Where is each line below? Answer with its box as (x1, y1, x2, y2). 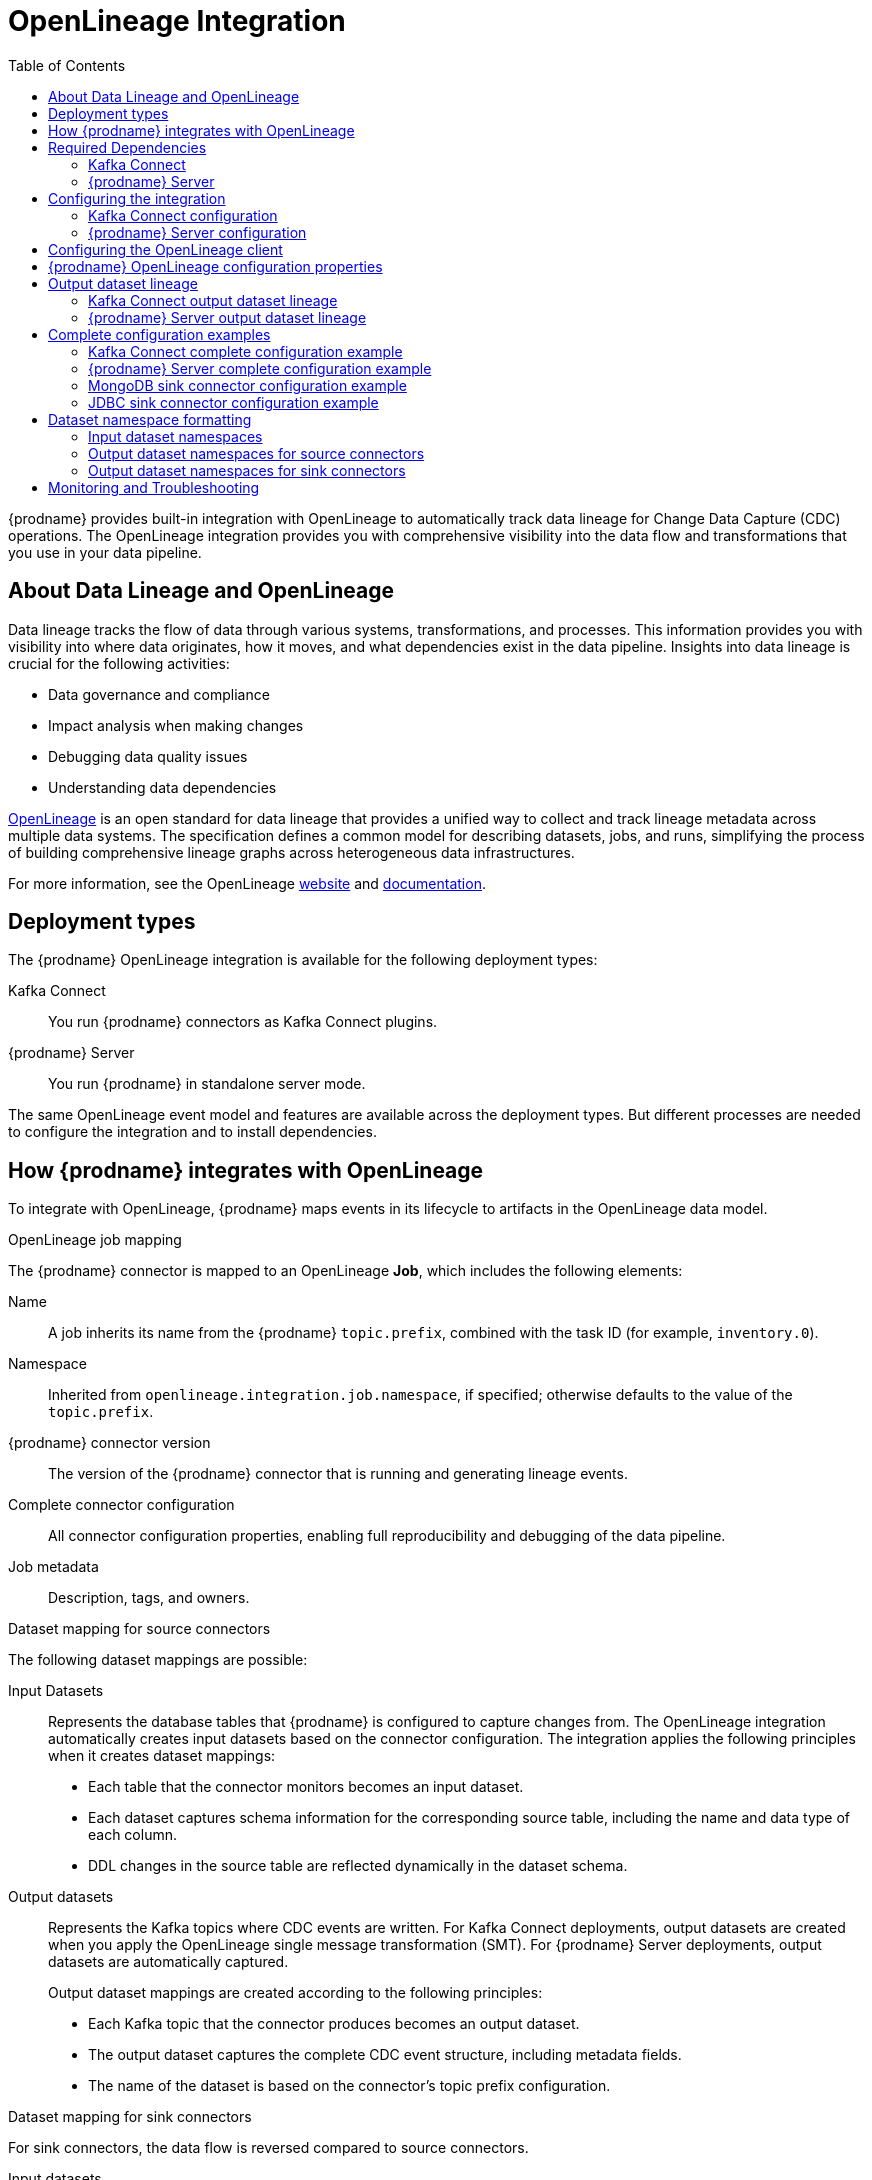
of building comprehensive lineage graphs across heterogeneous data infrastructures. (8, 843, 575, 861)
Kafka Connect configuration (88, 206, 278, 224)
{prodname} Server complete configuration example (88, 359, 432, 377)
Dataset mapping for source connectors (8, 1620, 271, 1638)
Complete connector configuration (8, 1496, 235, 1514)
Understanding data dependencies (48, 778, 277, 796)
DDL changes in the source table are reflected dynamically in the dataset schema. (88, 1857, 628, 1875)
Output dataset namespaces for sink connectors (88, 461, 406, 479)
